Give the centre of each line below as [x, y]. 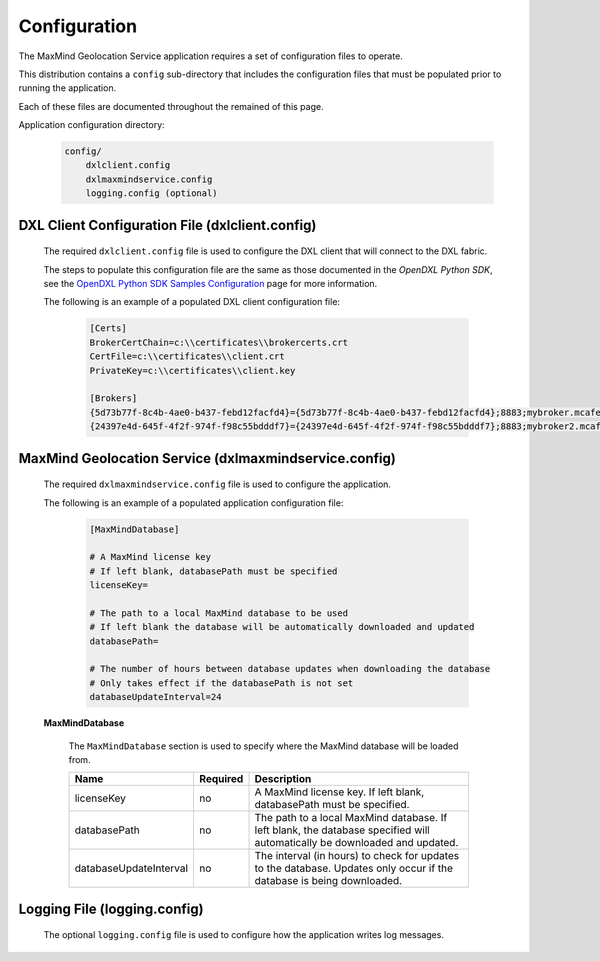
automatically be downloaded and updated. [356, 843]
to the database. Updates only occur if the [354, 868]
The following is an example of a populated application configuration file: [193, 502]
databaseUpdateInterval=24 [155, 697]
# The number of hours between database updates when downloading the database [290, 669]
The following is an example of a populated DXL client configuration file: [191, 302]
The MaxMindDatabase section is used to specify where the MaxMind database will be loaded [263, 746]
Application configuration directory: [91, 125]
